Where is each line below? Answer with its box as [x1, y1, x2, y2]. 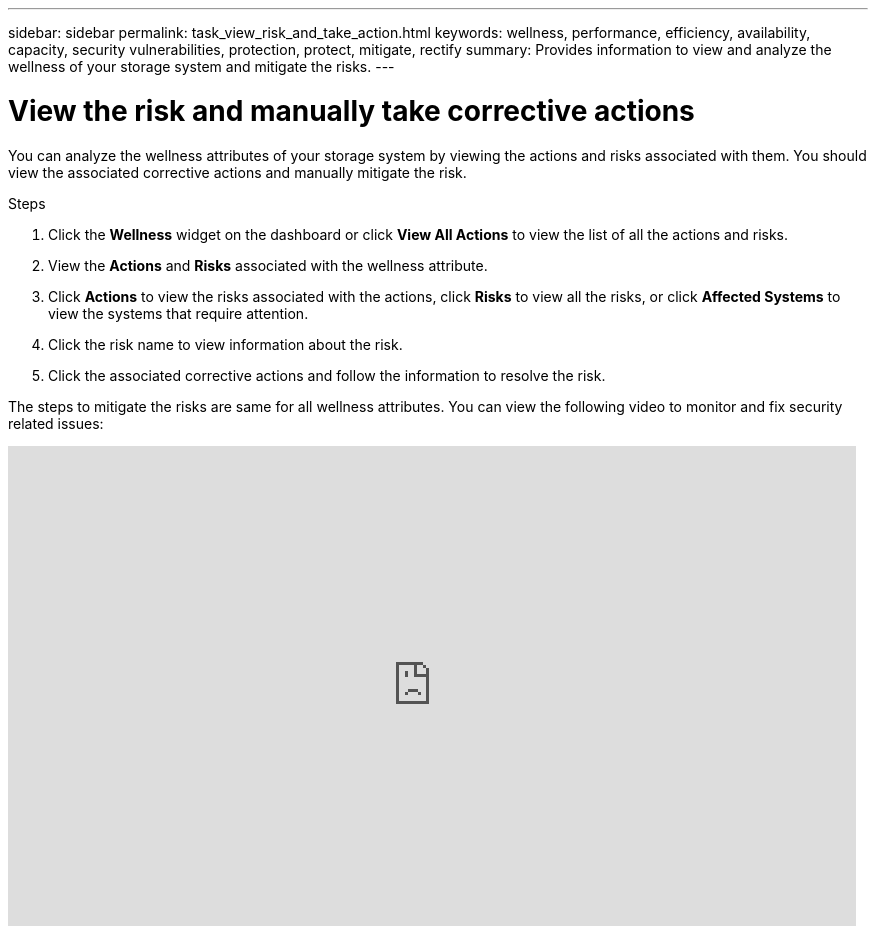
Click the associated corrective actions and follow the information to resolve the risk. [48, 366, 606, 384]
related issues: [8, 414, 104, 432]
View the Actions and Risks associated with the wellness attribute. [48, 256, 488, 274]
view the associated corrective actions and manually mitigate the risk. [8, 163, 467, 181]
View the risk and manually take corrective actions [8, 93, 695, 128]
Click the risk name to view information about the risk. [48, 335, 403, 353]
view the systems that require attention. [48, 304, 309, 322]
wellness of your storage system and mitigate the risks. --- [8, 58, 395, 75]
